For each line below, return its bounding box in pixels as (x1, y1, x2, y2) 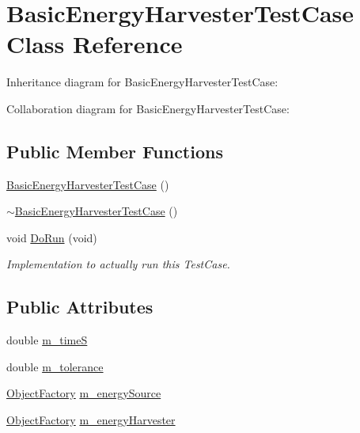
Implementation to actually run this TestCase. (6, 256, 230, 272)
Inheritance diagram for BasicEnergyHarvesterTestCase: (6, 74, 279, 90)
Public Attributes (6, 294, 153, 319)
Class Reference (6, 28, 183, 60)
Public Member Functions (6, 139, 223, 163)
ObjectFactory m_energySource (6, 385, 161, 401)
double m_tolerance (6, 358, 104, 374)
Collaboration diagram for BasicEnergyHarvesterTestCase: (6, 100, 290, 116)
